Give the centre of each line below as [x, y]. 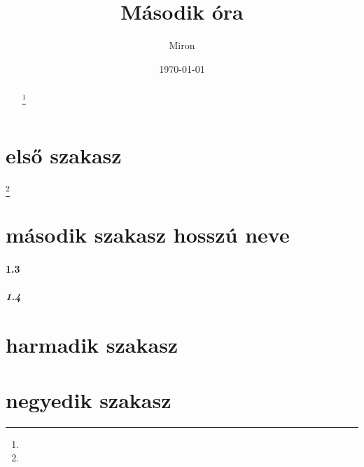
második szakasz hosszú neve [148, 235]
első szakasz [64, 155]
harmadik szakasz [92, 345]
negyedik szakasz [89, 399]
